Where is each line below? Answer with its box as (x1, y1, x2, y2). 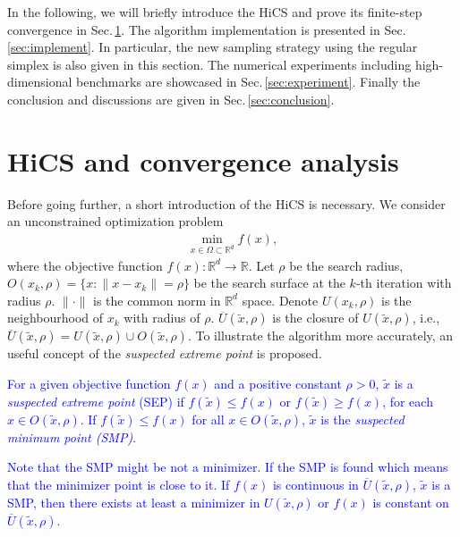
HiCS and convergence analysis (7, 142, 399, 179)
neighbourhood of (7, 308, 104, 327)
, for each (382, 391, 433, 410)
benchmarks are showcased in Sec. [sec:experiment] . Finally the (76, 72, 421, 91)
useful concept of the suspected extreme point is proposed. (7, 344, 322, 363)
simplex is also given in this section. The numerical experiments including (7, 55, 412, 73)
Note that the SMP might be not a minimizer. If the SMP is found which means (7, 457, 448, 476)
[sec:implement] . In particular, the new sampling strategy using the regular (7, 38, 418, 56)
